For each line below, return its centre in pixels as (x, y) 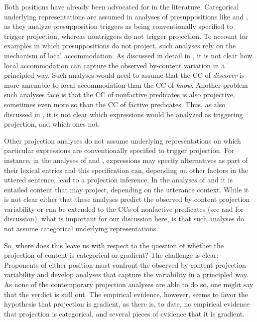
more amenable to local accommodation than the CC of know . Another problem (126, 84)
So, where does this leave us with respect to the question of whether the (114, 245)
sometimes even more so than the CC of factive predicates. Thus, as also (115, 104)
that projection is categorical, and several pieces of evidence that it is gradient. (125, 313)
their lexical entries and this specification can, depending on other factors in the (126, 170)
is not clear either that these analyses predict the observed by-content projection (127, 199)
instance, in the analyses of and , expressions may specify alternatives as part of (126, 160)
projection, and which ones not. (52, 124)
